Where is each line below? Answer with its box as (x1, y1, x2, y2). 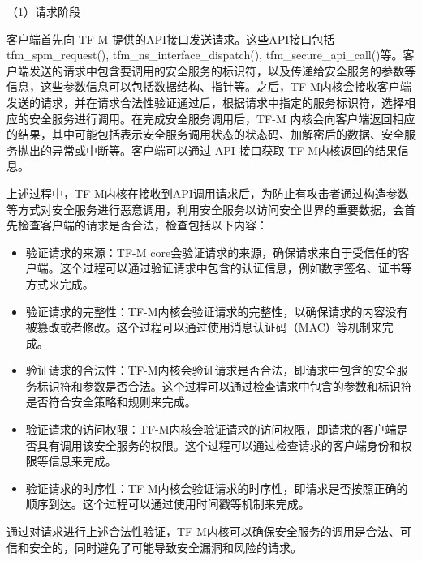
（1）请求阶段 (6, 3, 80, 19)
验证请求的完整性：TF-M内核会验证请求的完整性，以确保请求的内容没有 (25, 302, 408, 319)
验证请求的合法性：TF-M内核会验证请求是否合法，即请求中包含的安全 (25, 362, 397, 379)
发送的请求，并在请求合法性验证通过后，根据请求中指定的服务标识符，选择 (6, 93, 404, 110)
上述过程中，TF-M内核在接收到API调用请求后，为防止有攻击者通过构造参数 (6, 184, 409, 201)
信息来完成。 (48, 452, 117, 469)
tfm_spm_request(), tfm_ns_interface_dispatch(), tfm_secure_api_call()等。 (6, 46, 403, 63)
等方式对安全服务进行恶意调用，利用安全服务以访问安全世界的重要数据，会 (6, 200, 404, 217)
